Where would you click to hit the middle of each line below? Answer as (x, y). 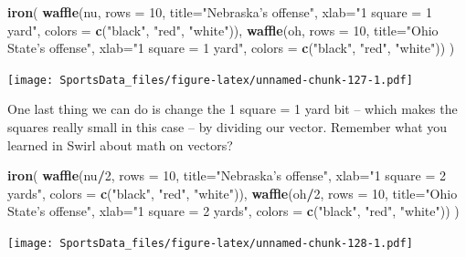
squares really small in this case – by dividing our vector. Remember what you (228, 127)
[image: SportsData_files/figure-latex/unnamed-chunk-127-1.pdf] (210, 80)
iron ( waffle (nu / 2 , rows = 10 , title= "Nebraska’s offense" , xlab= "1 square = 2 (227, 175)
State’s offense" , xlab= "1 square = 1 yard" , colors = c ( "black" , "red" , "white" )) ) (231, 48)
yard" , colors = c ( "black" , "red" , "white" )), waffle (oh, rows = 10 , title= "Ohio (223, 30)
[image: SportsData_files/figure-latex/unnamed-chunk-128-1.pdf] (210, 243)
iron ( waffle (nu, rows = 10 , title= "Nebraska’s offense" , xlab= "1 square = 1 (220, 12)
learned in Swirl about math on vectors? (120, 144)
